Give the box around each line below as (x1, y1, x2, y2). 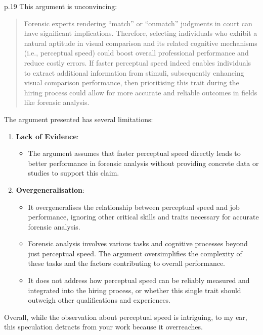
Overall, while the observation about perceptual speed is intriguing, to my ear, (4, 311, 247, 322)
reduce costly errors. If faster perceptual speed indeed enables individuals (24, 57, 251, 68)
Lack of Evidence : (16, 131, 79, 141)
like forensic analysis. (24, 97, 90, 107)
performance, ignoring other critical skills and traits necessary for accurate (28, 211, 259, 222)
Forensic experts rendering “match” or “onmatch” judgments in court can (24, 18, 252, 28)
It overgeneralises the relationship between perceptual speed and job (28, 201, 240, 212)
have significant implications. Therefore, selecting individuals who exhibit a (24, 28, 257, 38)
